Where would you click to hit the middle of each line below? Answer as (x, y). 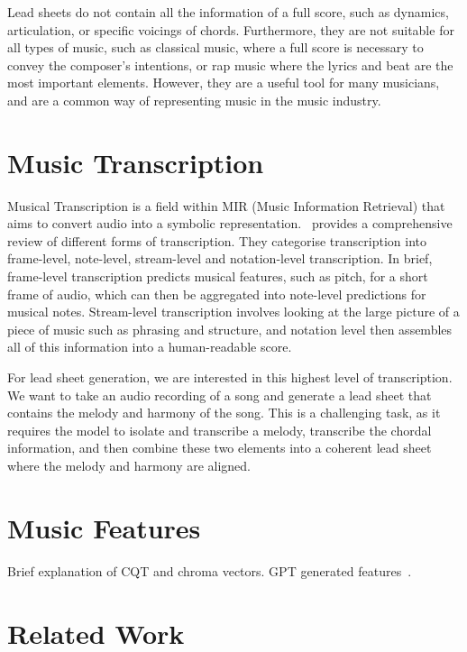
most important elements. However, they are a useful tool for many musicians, (224, 83)
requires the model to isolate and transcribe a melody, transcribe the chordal (220, 430)
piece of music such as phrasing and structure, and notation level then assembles (230, 329)
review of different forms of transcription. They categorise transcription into (217, 240)
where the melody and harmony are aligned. (129, 465)
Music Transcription (136, 162)
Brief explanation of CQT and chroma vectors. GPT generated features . (210, 570)
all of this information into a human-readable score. (150, 347)
